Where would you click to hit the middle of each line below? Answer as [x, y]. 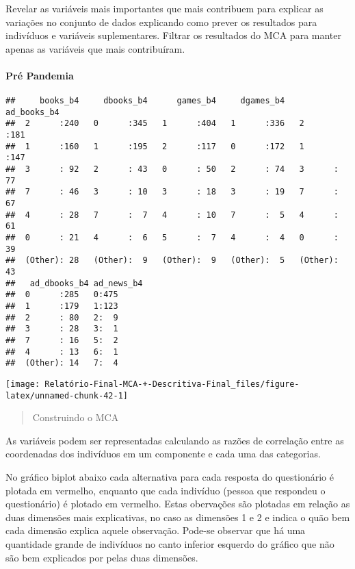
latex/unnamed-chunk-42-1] [67, 395]
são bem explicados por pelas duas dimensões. [102, 557]
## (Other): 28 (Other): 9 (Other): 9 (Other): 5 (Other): [172, 261]
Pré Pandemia [40, 75]
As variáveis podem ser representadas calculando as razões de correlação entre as [175, 440]
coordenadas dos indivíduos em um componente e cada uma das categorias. [163, 454]
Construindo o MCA [76, 417]
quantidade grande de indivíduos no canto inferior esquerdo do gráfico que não [170, 543]
